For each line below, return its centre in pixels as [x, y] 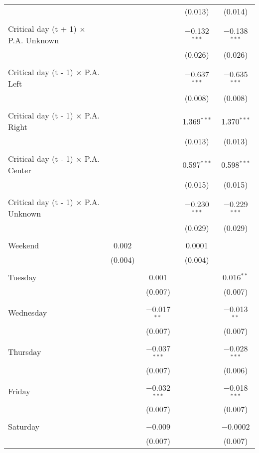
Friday [19, 391]
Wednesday [28, 313]
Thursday [25, 352]
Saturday [24, 427]
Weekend [24, 245]
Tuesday [22, 277]
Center [20, 170]
